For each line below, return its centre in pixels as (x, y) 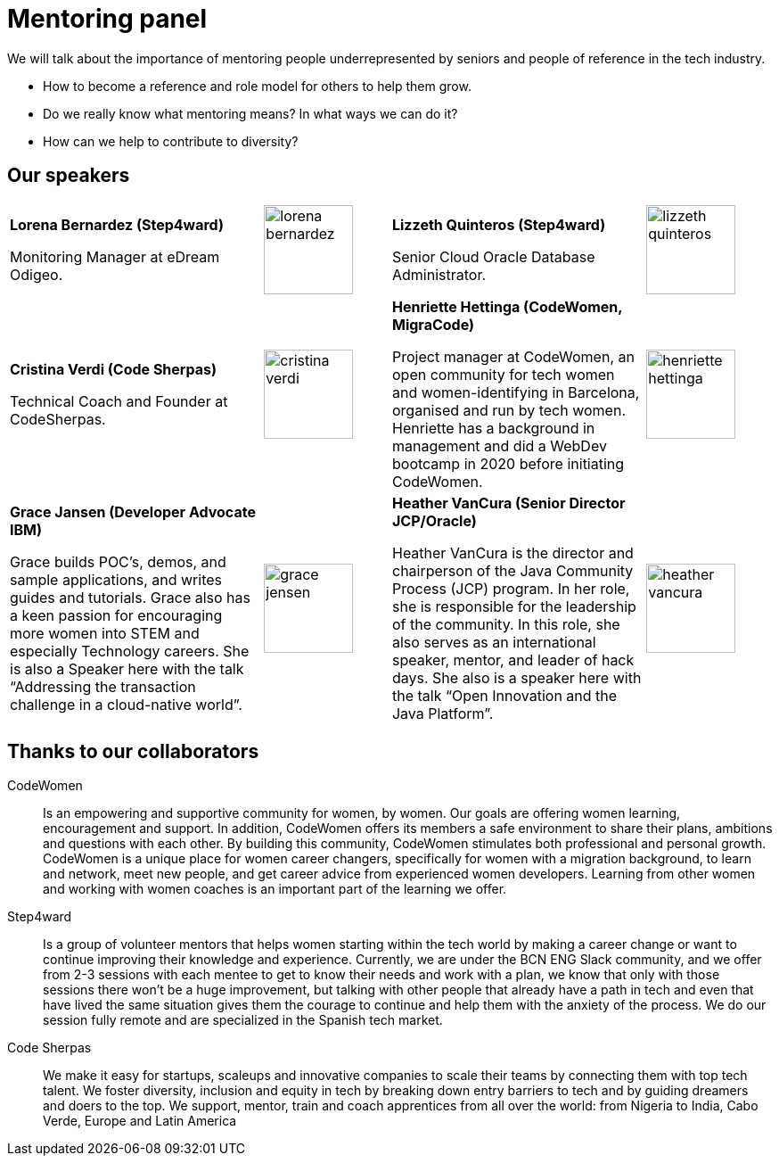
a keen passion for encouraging (116, 615)
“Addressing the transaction (103, 686)
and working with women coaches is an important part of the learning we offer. (275, 889)
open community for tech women (503, 374)
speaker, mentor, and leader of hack (513, 660)
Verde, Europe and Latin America (140, 1121)
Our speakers (69, 176)
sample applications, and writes (116, 579)
